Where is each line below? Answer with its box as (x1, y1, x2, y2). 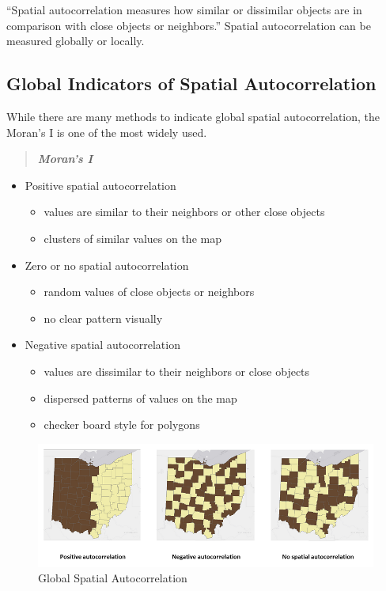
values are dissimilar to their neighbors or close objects (44, 362, 310, 379)
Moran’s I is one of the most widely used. (6, 123, 207, 140)
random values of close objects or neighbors (44, 283, 255, 300)
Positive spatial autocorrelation (25, 176, 176, 193)
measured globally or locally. (6, 32, 145, 49)
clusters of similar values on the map (44, 229, 221, 246)
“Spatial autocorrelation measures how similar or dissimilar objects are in (6, 2, 362, 17)
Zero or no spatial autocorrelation (25, 256, 189, 273)
